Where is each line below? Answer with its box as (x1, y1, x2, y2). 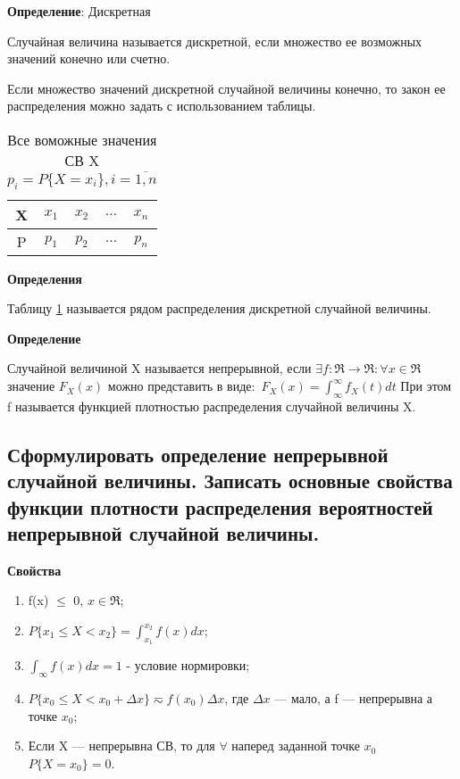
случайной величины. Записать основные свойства (7, 467, 453, 494)
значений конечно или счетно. (7, 49, 171, 68)
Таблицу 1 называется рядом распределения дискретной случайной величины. (7, 299, 431, 318)
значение (7, 377, 55, 395)
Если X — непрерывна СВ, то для (28, 736, 215, 755)
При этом (400, 377, 452, 395)
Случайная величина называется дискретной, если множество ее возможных (7, 31, 422, 50)
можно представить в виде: (107, 377, 255, 395)
